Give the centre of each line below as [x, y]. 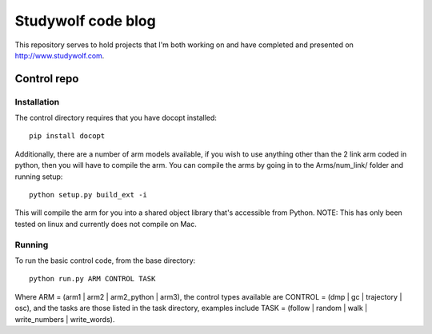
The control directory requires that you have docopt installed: [116, 118]
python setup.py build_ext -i [88, 195]
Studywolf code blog [85, 21]
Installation [37, 101]
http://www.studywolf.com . [60, 55]
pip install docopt [67, 136]
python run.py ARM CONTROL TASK [92, 279]
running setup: [39, 177]
